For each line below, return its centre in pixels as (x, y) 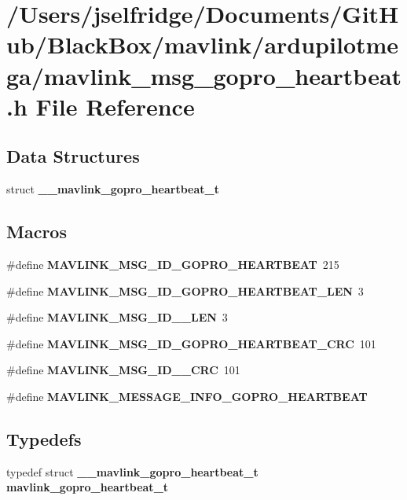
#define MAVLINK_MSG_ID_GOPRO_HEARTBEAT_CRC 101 (191, 343)
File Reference (115, 106)
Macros (37, 232)
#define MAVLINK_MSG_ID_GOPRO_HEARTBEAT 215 (173, 264)
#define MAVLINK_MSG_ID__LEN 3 (117, 317)
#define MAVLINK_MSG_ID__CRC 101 (123, 370)
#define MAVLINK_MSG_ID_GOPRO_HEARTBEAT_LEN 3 (185, 290)
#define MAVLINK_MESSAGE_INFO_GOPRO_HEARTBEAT (187, 396)
